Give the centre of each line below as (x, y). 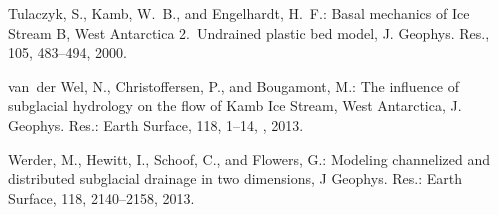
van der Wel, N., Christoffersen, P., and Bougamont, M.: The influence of (234, 85)
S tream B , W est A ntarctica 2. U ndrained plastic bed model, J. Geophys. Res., (249, 32)
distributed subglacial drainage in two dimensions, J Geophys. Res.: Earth (235, 178)
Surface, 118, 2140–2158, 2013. (101, 197)
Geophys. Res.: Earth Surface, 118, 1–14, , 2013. (156, 124)
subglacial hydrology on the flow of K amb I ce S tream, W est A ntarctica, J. (235, 105)
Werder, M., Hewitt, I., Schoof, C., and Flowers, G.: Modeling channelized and (249, 158)
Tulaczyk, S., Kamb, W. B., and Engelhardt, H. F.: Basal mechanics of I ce (239, 13)
